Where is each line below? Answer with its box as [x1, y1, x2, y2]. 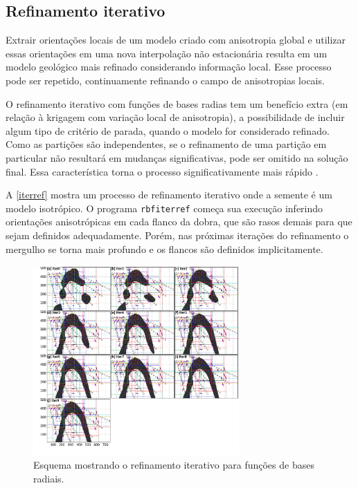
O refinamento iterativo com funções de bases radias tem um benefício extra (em [6, 96, 348, 111]
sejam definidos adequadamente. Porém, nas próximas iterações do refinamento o [6, 227, 349, 242]
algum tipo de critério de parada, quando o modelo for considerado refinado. [6, 123, 330, 138]
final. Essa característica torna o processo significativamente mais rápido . [6, 164, 319, 178]
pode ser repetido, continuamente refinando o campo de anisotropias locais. [6, 73, 325, 87]
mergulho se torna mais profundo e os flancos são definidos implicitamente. [6, 241, 323, 256]
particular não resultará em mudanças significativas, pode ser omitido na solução [6, 150, 348, 165]
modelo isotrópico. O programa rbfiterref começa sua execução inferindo [6, 200, 323, 215]
